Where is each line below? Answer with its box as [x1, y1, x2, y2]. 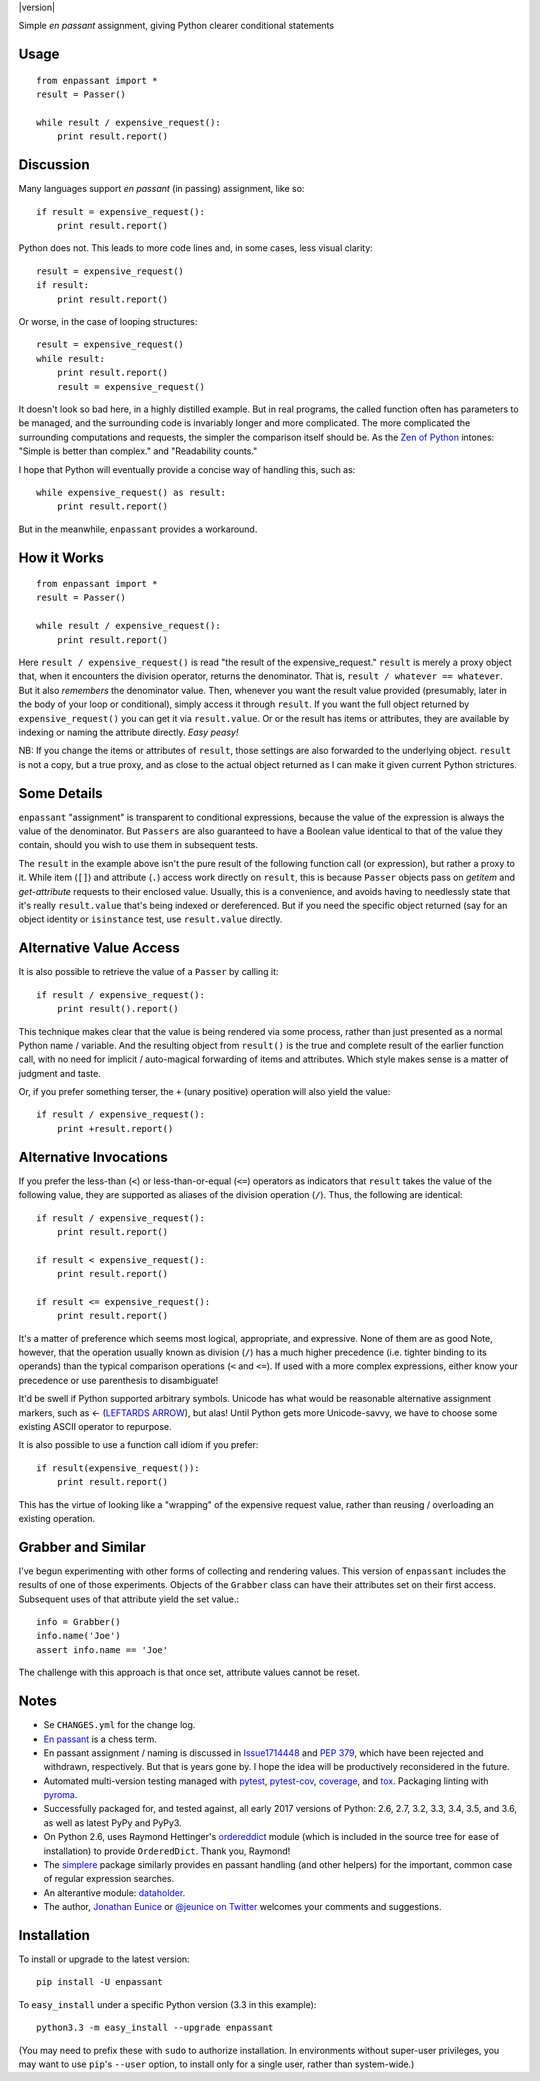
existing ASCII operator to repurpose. [18, 1421, 172, 1432]
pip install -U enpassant [36, 1976, 164, 1988]
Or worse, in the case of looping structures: [18, 316, 198, 327]
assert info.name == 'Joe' [36, 1644, 169, 1655]
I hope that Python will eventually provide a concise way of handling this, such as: [18, 463, 356, 475]
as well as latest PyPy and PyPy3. [43, 1816, 182, 1829]
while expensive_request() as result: [36, 486, 227, 498]
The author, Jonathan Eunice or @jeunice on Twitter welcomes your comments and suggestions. [43, 1901, 442, 1913]
